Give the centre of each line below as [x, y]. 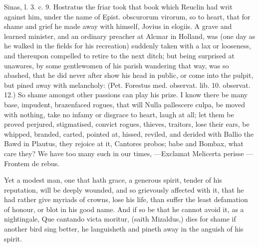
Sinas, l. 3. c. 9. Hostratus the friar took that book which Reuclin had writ [118, 6]
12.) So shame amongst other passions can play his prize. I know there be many [126, 95]
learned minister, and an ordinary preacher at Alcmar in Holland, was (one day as [130, 36]
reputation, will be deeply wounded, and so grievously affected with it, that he [124, 189]
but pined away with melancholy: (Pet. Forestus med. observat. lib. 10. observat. [127, 85]
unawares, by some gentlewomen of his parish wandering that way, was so [117, 65]
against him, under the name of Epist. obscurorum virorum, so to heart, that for [127, 16]
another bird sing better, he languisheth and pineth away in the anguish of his [124, 229]
